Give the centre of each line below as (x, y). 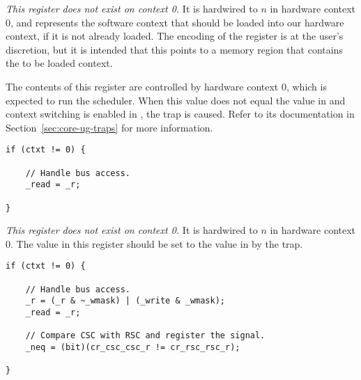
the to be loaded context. (59, 63)
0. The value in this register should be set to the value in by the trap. (154, 243)
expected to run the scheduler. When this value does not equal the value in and (176, 100)
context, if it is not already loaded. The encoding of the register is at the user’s (175, 36)
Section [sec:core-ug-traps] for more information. (109, 127)
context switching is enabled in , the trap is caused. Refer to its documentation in (180, 114)
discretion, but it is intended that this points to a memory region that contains (174, 49)
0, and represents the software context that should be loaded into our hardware (175, 22)
